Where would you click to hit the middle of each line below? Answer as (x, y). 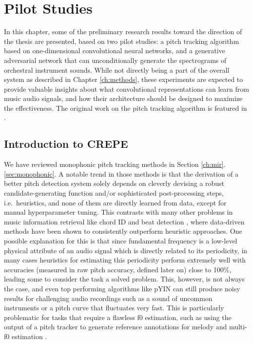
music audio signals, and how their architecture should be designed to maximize (123, 98)
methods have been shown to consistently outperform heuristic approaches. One (123, 231)
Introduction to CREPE (66, 144)
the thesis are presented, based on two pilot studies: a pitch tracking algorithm (122, 41)
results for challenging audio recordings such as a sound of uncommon (108, 298)
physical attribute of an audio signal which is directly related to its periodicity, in (126, 250)
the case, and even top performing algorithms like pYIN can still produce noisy (122, 288)
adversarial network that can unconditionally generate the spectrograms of (115, 60)
